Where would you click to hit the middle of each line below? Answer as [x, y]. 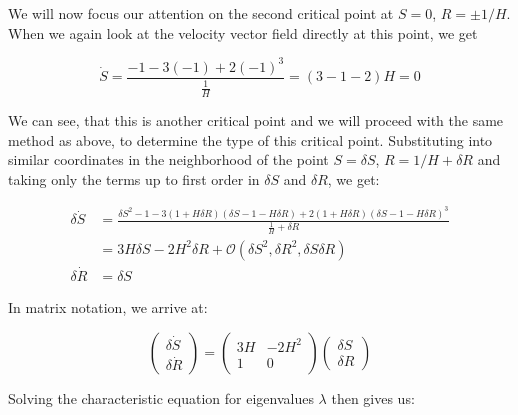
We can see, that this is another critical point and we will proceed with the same [256, 119]
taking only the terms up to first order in [134, 178]
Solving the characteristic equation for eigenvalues [161, 397]
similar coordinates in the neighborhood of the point [168, 159]
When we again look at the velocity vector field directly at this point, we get [243, 32]
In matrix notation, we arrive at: [108, 307]
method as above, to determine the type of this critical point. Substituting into [250, 139]
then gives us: [373, 397]
